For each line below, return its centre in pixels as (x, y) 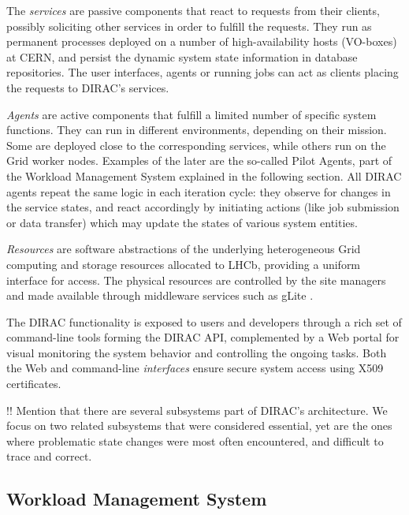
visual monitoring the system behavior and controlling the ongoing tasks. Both (197, 352)
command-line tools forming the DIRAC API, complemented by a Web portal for (203, 337)
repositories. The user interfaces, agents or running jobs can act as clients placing (203, 72)
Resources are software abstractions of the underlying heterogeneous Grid (184, 249)
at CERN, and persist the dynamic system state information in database (182, 56)
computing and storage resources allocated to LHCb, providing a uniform (184, 264)
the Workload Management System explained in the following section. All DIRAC (204, 175)
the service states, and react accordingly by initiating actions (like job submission (203, 207)
